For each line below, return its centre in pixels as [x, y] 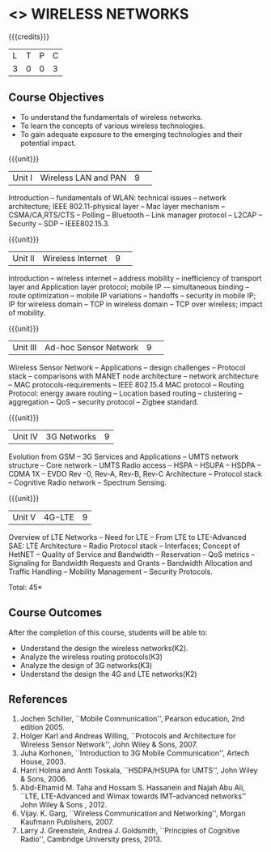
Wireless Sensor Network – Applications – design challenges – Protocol [127, 367]
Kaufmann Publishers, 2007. [67, 822]
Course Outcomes [55, 613]
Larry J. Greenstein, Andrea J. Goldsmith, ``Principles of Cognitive [130, 831]
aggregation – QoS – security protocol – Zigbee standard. [104, 401]
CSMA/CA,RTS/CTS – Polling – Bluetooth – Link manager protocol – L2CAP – [135, 215]
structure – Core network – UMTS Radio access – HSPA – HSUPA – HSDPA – [135, 465]
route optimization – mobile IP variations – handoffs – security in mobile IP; [132, 295]
